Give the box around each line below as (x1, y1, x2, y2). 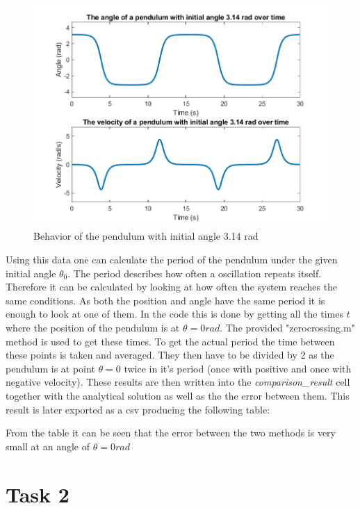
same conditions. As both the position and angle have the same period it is (6, 293, 325, 307)
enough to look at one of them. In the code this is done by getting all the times (6, 306, 343, 321)
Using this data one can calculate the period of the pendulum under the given (6, 252, 338, 267)
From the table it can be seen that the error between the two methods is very (6, 425, 336, 440)
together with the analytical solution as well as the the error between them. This (6, 388, 350, 402)
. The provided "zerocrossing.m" (220, 320, 355, 335)
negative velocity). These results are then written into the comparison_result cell (6, 375, 350, 389)
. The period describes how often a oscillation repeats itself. (67, 265, 322, 280)
